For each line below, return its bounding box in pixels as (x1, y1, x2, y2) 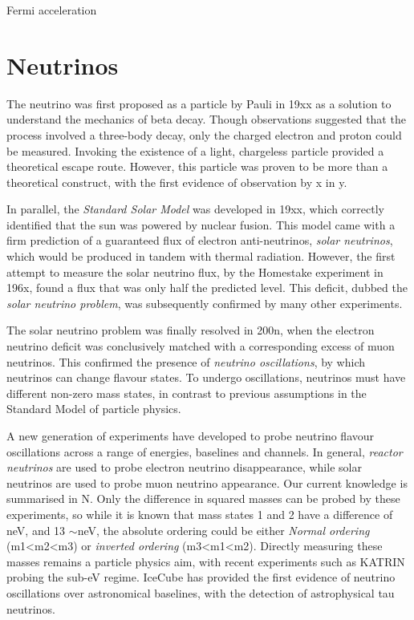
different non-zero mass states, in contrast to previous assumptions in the (6, 384, 367, 401)
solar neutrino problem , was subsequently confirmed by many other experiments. (6, 294, 403, 311)
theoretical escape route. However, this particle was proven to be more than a (6, 158, 388, 175)
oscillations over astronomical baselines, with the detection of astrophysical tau (6, 584, 395, 601)
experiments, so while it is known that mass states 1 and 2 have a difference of (6, 505, 393, 522)
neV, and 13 (6, 521, 66, 538)
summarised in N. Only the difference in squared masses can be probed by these (6, 490, 400, 507)
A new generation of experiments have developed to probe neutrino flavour (6, 428, 375, 444)
